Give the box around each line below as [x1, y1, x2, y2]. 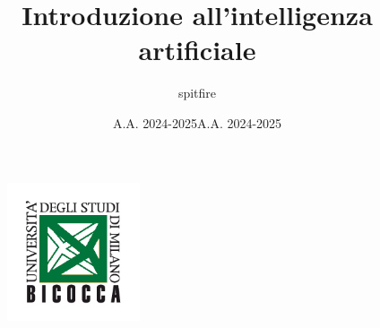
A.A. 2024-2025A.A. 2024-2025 [112, 113, 282, 132]
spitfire [177, 83, 217, 102]
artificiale [138, 31, 256, 68]
